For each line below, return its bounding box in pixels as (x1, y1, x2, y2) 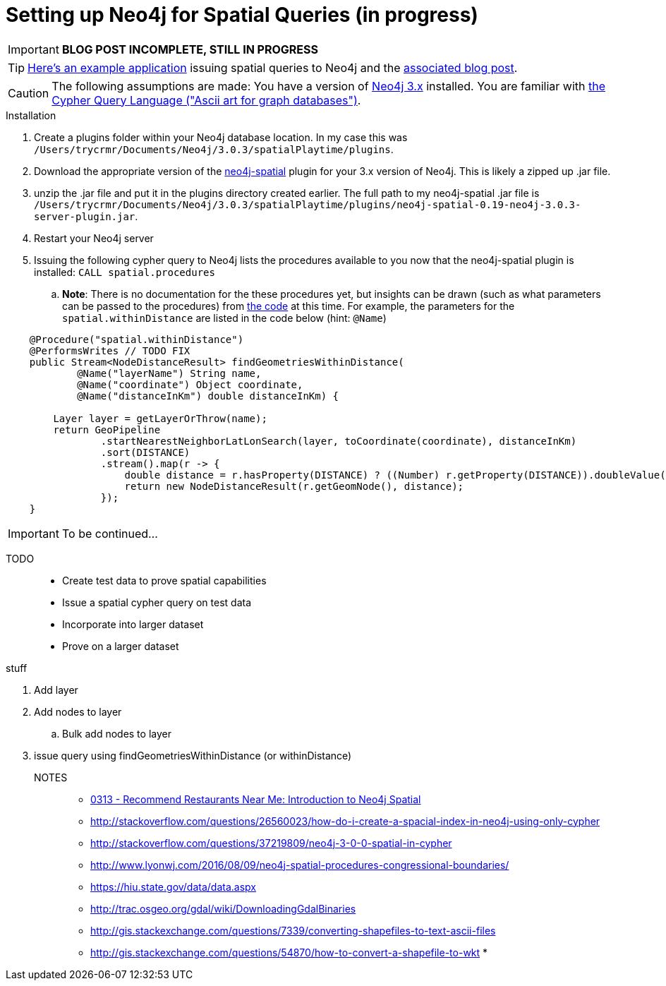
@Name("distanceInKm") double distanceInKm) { (77, 390, 339, 402)
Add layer (34, 683, 78, 696)
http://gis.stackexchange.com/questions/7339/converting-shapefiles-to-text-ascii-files (90, 924, 496, 937)
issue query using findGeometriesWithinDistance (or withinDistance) (34, 749, 352, 762)
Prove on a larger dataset (62, 639, 179, 652)
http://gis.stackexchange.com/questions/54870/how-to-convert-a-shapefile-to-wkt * (90, 946, 488, 958)
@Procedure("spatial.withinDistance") (29, 333, 244, 345)
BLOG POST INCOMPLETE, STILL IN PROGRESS (61, 42, 319, 56)
